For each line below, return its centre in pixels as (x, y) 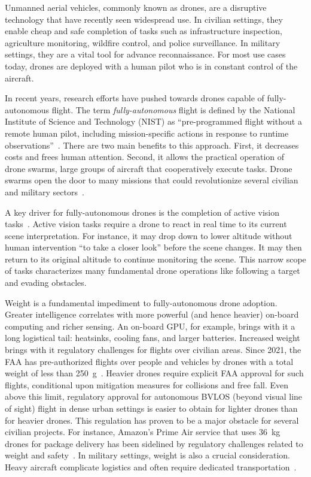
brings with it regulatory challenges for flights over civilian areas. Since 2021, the (153, 350)
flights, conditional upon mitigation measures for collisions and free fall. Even (147, 384)
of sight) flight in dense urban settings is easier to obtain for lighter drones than (151, 408)
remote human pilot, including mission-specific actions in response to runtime (147, 133)
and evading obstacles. (46, 283)
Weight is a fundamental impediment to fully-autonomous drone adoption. (141, 302)
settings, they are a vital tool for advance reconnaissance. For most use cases (145, 54)
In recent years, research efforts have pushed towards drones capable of (135, 98)
